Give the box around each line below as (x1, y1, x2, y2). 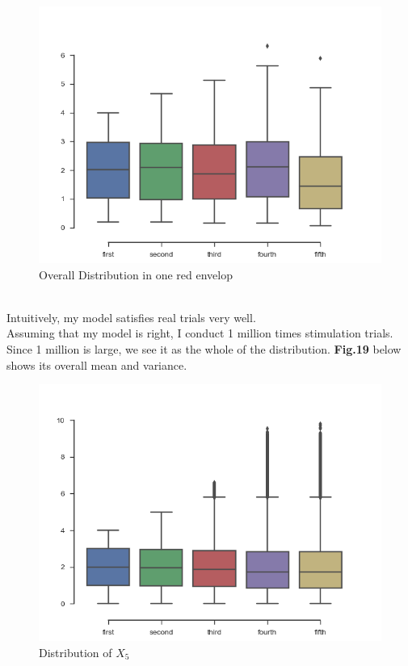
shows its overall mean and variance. (6, 356, 187, 373)
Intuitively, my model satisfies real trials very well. (6, 308, 256, 325)
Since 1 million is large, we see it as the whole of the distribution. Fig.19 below (6, 340, 402, 357)
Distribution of (39, 643, 112, 660)
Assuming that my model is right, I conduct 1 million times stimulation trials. (6, 325, 393, 341)
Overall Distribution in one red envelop (39, 266, 233, 283)
